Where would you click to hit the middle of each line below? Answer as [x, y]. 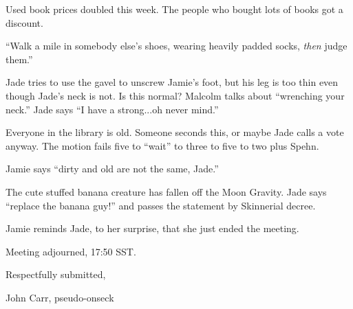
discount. [24, 22]
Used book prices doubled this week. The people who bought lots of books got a [174, 9]
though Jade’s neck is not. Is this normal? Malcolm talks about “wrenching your [175, 95]
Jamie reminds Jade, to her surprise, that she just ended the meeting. [152, 228]
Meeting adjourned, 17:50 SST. [71, 251]
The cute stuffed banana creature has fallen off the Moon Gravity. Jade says [166, 191]
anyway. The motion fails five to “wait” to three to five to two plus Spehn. [162, 145]
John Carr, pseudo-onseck [60, 297]
